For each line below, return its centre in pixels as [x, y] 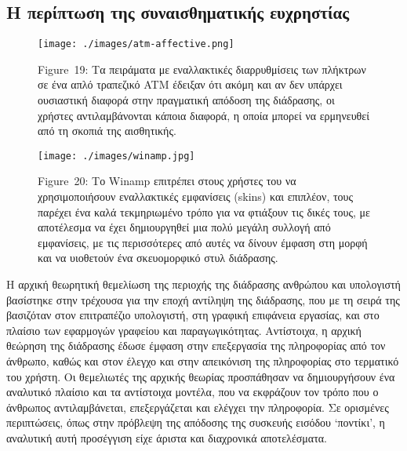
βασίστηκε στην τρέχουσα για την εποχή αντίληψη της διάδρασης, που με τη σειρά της [203, 299]
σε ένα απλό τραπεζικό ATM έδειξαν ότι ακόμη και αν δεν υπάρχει [190, 84]
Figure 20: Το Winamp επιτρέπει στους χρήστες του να [167, 181]
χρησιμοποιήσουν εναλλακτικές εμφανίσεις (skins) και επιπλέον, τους [196, 196]
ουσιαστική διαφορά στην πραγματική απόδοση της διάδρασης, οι [186, 100]
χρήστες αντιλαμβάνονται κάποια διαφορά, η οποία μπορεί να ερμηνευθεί [203, 115]
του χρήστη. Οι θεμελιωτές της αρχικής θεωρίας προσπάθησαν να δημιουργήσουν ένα [201, 376]
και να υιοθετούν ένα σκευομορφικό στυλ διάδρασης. [158, 258]
